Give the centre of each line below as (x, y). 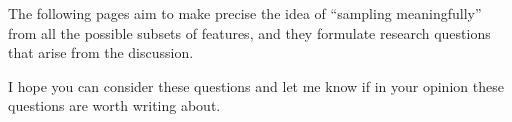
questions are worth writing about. (114, 105)
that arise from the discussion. (101, 52)
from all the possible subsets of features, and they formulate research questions (249, 32)
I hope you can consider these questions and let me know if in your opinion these (256, 85)
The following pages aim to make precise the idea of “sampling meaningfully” (245, 13)
